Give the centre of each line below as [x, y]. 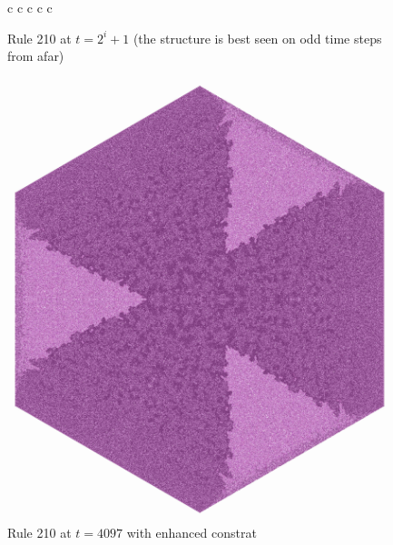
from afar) [36, 56]
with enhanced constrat [192, 533]
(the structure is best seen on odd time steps [257, 38]
